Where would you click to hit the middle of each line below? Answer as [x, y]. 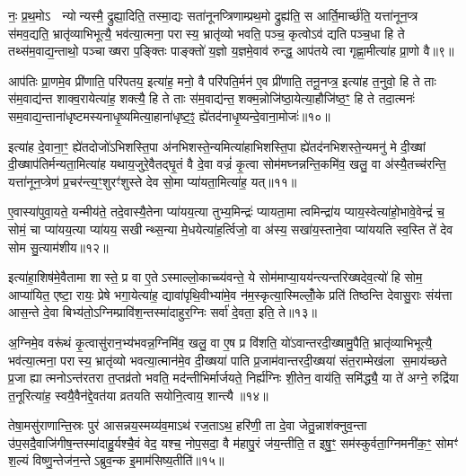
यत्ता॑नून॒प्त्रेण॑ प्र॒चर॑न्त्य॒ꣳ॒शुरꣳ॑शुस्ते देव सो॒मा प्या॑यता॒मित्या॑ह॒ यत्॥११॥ [153, 181]
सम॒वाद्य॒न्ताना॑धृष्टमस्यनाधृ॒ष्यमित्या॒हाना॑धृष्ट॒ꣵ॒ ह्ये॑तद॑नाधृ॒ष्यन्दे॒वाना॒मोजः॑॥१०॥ [169, 115]
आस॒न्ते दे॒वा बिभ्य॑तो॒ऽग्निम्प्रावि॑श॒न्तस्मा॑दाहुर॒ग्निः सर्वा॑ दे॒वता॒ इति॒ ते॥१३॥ [163, 312]
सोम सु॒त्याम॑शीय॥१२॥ [58, 247]
